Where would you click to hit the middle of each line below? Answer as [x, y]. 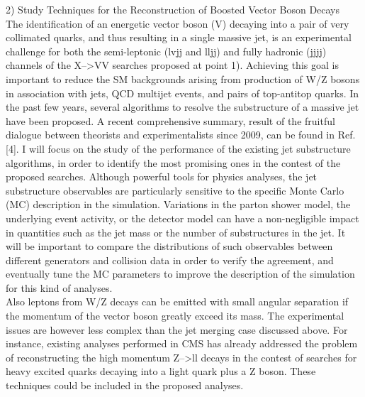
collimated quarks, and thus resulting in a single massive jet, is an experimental [179, 37]
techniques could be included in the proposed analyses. [125, 385]
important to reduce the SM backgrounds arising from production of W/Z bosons [183, 78]
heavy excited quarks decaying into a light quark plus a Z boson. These [161, 371]
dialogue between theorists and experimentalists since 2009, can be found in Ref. [181, 135]
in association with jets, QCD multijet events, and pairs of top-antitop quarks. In [182, 93]
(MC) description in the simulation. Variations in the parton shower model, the [178, 204]
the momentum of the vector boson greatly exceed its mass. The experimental [175, 316]
